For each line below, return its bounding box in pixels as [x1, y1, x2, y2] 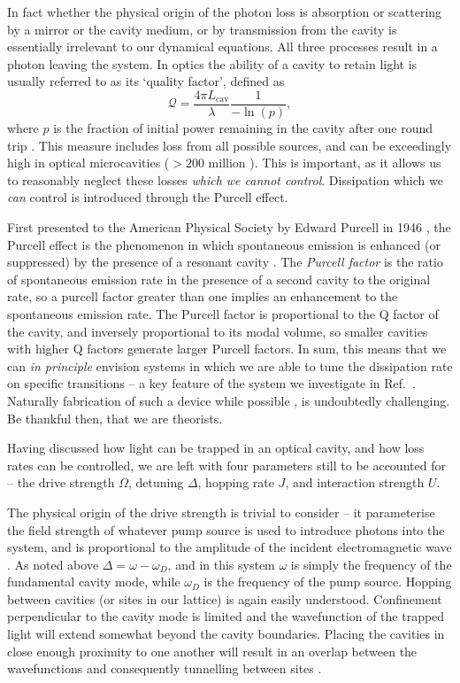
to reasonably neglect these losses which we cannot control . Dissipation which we [7, 170, 443, 189]
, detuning [127, 473, 184, 492]
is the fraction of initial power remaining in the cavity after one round [53, 119, 433, 137]
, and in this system [167, 555, 275, 573]
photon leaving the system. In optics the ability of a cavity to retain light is [7, 54, 418, 73]
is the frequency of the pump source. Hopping [203, 572, 452, 591]
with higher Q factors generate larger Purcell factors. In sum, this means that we [7, 339, 447, 358]
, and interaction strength [285, 473, 425, 492]
